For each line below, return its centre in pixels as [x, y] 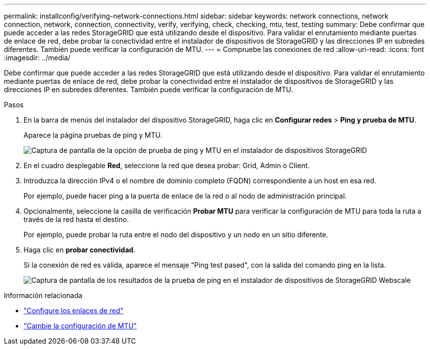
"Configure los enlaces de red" [74, 311]
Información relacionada [43, 295]
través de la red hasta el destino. [76, 219]
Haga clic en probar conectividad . [80, 250]
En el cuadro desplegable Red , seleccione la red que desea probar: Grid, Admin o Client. [167, 165]
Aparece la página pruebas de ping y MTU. [93, 135]
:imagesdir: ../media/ [37, 58]
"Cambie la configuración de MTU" [80, 326]
